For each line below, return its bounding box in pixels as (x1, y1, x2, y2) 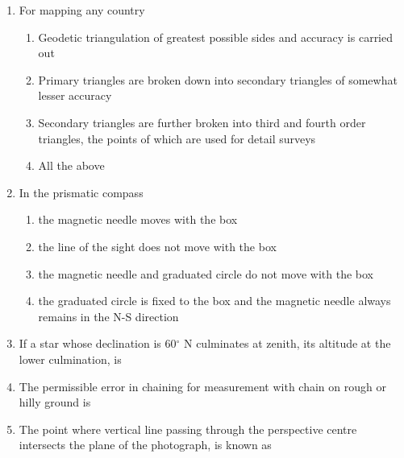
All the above (38, 157, 105, 174)
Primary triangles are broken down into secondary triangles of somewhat (38, 71, 398, 88)
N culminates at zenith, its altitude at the (183, 335, 391, 352)
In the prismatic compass (19, 184, 144, 200)
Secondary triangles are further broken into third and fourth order (38, 113, 366, 130)
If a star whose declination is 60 (19, 335, 177, 352)
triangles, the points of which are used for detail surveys (38, 130, 316, 146)
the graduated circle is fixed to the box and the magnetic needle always (38, 292, 391, 309)
